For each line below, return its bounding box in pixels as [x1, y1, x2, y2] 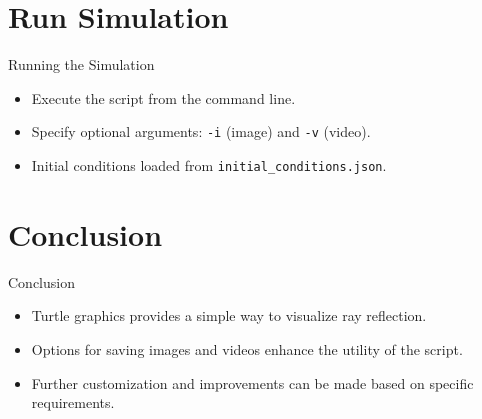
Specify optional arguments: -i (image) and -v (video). [31, 121, 371, 142]
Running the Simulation [8, 54, 155, 75]
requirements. [31, 392, 115, 413]
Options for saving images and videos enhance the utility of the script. [31, 338, 463, 359]
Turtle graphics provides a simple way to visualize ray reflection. [31, 305, 427, 326]
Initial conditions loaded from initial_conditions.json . [31, 154, 387, 175]
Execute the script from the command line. [31, 87, 296, 108]
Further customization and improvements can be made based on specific [31, 372, 474, 393]
